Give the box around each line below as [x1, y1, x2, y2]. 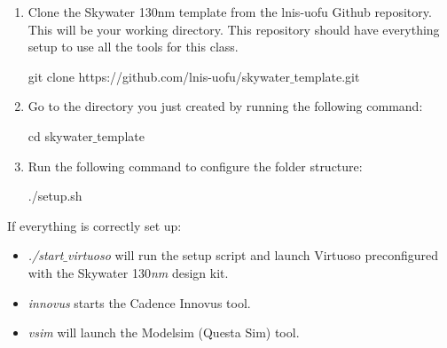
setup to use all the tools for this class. [27, 37, 239, 56]
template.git [294, 67, 360, 85]
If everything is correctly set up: [7, 216, 182, 234]
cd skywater [27, 126, 93, 145]
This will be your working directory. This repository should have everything [27, 20, 440, 38]
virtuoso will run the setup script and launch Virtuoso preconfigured [67, 246, 439, 265]
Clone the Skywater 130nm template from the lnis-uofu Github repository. [27, 3, 432, 20]
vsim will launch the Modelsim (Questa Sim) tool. [27, 323, 300, 342]
